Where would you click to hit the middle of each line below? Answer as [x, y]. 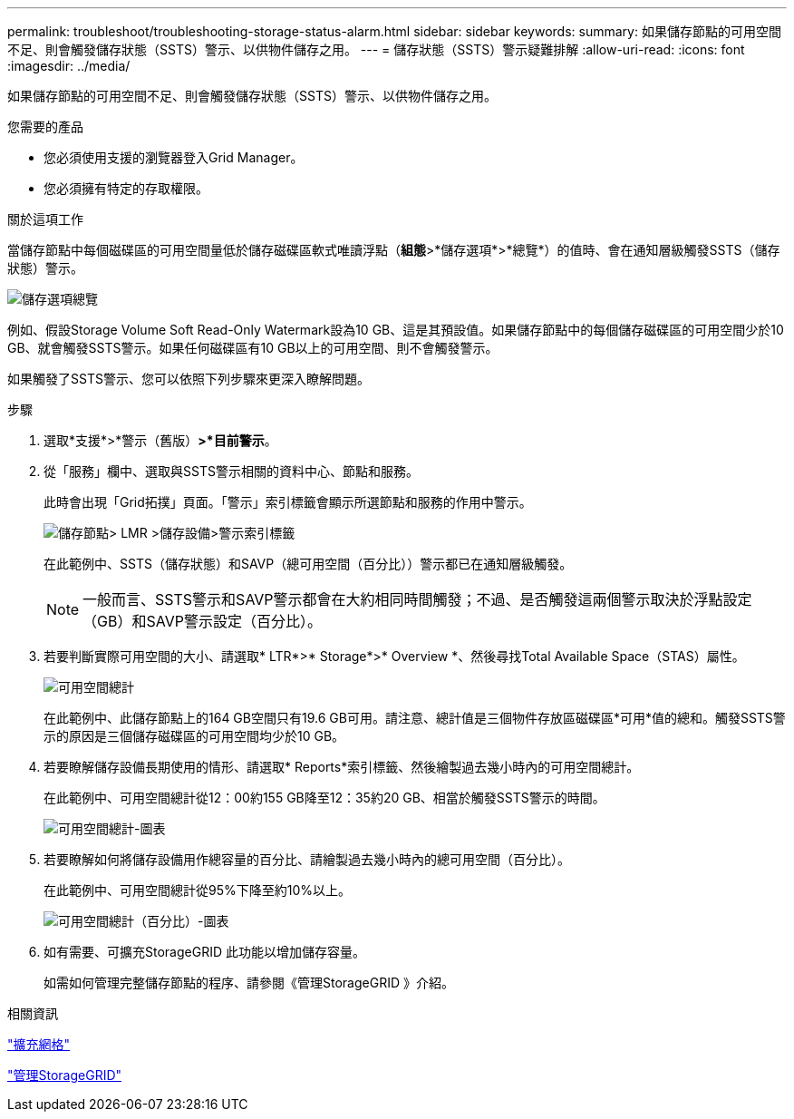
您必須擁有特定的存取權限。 [126, 188]
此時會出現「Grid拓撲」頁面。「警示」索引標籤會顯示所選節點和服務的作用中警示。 [288, 502]
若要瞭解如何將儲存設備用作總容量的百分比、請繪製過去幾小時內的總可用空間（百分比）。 [307, 859]
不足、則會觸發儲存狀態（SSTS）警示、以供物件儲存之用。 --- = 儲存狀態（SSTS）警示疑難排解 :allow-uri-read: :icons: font [376, 49]
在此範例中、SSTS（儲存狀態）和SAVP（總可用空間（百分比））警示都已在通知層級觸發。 [308, 564]
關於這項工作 [45, 219]
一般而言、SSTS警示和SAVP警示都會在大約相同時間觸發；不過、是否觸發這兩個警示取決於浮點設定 [417, 599]
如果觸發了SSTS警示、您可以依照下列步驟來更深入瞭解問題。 [189, 379]
